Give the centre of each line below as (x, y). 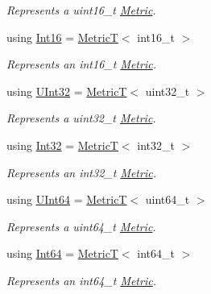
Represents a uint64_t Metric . (81, 226)
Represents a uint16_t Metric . (81, 10)
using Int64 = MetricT (62, 253)
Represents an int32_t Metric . (81, 172)
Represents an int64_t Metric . (81, 280)
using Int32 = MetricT (62, 145)
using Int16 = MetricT (62, 37)
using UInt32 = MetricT (67, 91)
